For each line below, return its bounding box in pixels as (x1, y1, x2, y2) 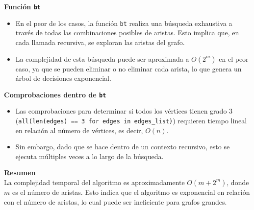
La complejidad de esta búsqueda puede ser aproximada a (15, 53, 189, 64)
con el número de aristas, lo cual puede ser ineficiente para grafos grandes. (4, 196, 227, 207)
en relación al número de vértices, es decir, (15, 125, 143, 135)
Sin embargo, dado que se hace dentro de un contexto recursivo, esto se (15, 141, 230, 152)
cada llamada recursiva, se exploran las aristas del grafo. (15, 37, 185, 47)
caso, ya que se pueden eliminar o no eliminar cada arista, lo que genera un (15, 63, 242, 73)
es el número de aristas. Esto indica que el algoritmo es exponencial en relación (12, 187, 250, 197)
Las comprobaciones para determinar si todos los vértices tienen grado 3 (15, 106, 233, 116)
